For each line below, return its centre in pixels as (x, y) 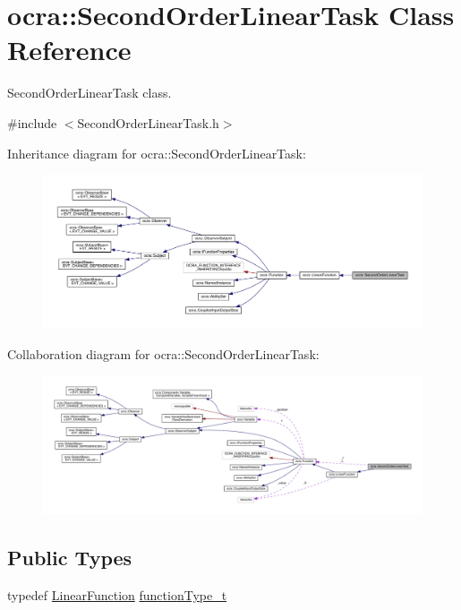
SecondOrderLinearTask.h (148, 122)
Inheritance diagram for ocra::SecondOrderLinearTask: (157, 153)
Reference (69, 50)
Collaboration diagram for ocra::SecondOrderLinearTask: (163, 353)
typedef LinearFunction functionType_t (117, 594)
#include (32, 122)
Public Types (70, 557)
